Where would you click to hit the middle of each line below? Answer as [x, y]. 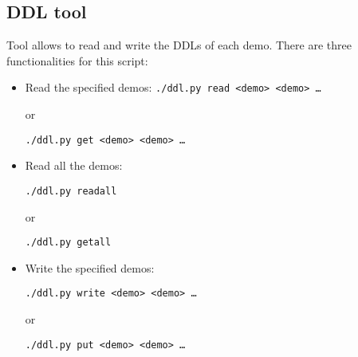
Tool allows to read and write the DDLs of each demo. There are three [179, 45]
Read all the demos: [74, 165]
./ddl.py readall [71, 191]
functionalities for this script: [77, 60]
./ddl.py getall [68, 243]
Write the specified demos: [90, 267]
